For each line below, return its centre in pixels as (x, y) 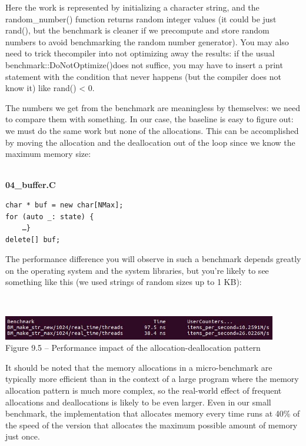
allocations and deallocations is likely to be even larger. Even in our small (138, 402)
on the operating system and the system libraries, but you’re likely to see (137, 270)
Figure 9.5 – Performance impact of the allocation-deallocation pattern (133, 348)
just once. (23, 436)
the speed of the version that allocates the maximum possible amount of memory (152, 425)
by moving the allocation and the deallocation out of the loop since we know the (150, 142)
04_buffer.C (31, 185)
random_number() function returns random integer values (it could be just (141, 19)
